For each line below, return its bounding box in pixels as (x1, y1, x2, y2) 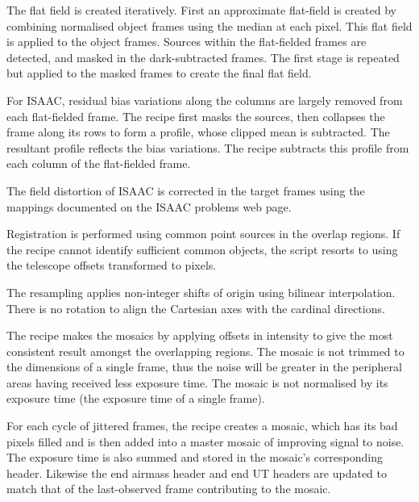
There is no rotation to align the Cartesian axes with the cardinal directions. (6, 299, 385, 316)
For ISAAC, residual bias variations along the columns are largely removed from (6, 91, 403, 108)
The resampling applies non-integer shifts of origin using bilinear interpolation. (6, 283, 396, 300)
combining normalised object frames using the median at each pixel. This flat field (6, 17, 413, 34)
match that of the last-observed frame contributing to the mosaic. (6, 480, 331, 497)
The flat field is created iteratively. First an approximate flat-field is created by (6, 2, 397, 18)
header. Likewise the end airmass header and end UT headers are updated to (6, 464, 388, 481)
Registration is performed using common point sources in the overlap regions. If (6, 225, 400, 242)
